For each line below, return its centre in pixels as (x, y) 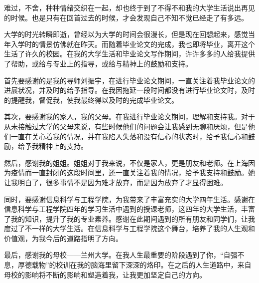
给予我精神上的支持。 (53, 146)
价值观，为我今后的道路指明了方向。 (63, 238)
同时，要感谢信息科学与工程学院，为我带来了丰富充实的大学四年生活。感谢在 (129, 199)
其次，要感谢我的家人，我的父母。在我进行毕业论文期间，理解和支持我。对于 (129, 117)
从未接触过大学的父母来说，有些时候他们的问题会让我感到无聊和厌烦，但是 (126, 126)
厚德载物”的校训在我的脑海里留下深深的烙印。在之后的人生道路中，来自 (134, 265)
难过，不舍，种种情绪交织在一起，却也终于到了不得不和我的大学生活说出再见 (129, 7)
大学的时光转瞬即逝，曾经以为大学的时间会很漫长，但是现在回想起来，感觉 (126, 34)
